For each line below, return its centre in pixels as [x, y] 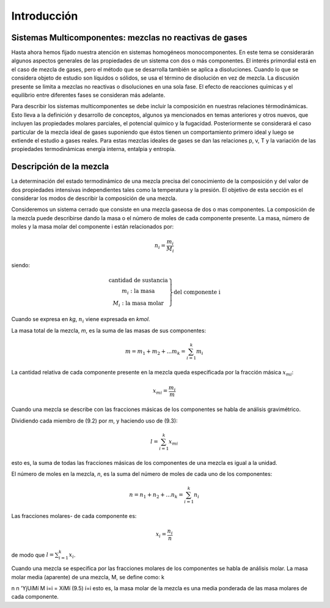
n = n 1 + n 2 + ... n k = [156, 495]
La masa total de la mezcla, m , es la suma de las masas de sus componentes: [109, 330]
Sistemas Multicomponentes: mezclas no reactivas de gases [129, 38]
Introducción [45, 16]
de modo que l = [33, 555]
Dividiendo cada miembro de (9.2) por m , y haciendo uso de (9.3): [94, 421]
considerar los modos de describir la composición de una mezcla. [94, 198]
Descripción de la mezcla [60, 167]
